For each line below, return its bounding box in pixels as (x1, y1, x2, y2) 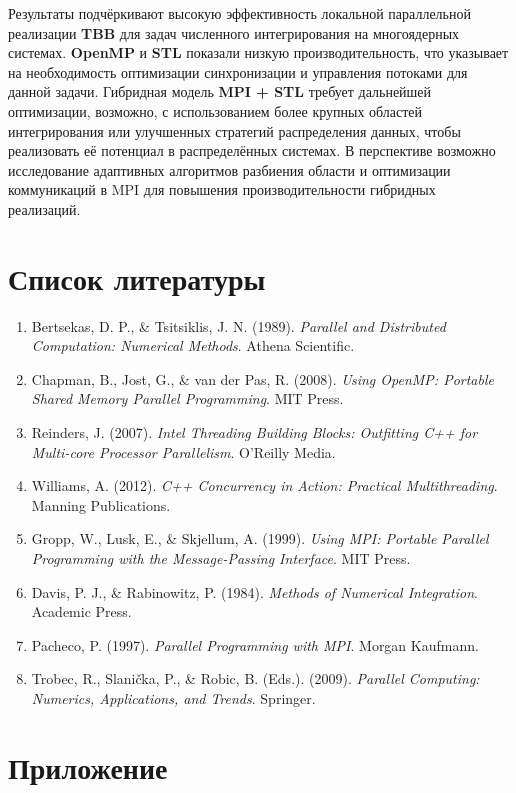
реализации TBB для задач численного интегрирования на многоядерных (8, 22, 460, 43)
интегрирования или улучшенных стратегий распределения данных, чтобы (8, 120, 461, 141)
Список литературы (8, 257, 266, 298)
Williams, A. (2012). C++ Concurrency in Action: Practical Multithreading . (31, 475, 498, 496)
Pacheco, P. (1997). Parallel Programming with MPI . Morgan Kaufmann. (31, 634, 479, 655)
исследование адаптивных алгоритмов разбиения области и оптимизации (8, 159, 451, 180)
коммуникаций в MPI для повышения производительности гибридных (8, 179, 436, 200)
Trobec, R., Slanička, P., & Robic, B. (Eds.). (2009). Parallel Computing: (31, 668, 480, 689)
